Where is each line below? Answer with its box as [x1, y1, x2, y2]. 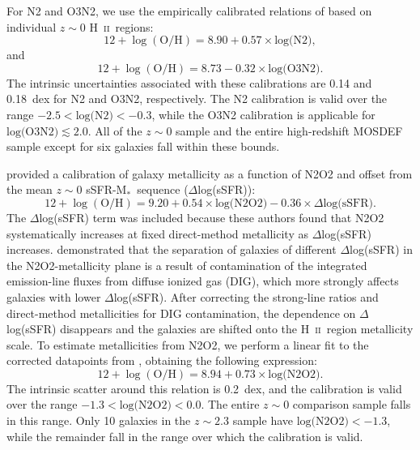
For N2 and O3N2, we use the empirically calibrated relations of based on [6, 2, 372, 19]
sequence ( [137, 181, 189, 198]
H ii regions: [89, 18, 154, 35]
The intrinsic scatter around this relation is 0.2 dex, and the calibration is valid [6, 379, 402, 396]
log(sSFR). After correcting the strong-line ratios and [113, 288, 379, 305]
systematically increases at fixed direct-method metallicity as [6, 225, 308, 242]
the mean [6, 181, 53, 198]
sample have [232, 412, 293, 429]
